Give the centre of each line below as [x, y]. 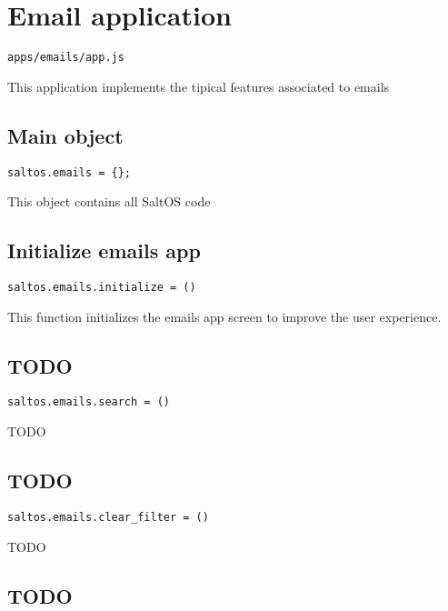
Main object [65, 135]
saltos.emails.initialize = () [102, 288]
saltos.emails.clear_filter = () [108, 517]
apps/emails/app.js [66, 58]
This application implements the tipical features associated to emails [199, 86]
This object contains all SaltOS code [109, 201]
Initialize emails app [104, 250]
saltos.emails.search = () [89, 402]
